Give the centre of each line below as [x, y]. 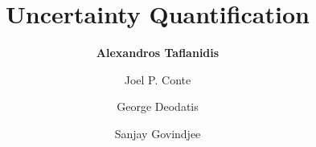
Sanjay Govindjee [158, 133]
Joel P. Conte [158, 79]
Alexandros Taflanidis [158, 53]
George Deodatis [158, 106]
